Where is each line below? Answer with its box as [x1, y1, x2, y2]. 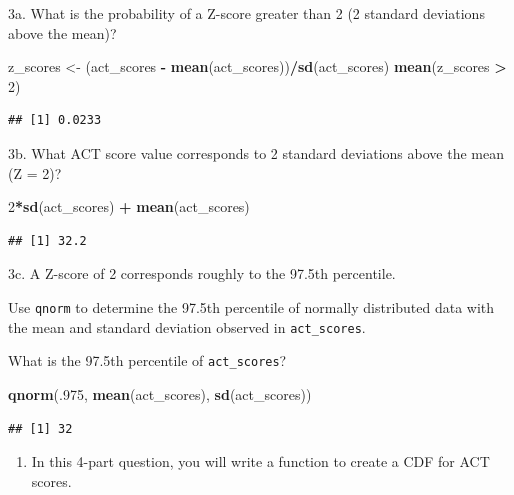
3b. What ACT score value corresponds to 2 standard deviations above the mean [8, 142, 504, 163]
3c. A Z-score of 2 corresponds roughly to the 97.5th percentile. [8, 263, 396, 284]
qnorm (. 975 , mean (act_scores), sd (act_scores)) [8, 383, 312, 404]
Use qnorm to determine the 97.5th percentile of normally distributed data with [8, 296, 495, 317]
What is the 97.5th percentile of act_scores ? [8, 350, 287, 371]
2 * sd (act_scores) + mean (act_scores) [8, 196, 250, 217]
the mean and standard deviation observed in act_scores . [8, 316, 366, 337]
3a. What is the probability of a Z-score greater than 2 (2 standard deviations [8, 3, 485, 23]
